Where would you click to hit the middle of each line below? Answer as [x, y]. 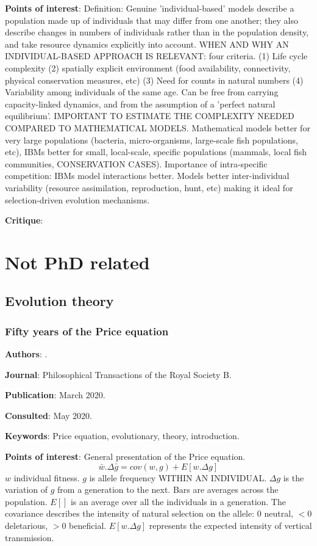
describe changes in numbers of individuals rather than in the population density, [157, 32]
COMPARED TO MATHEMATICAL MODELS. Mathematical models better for [158, 127]
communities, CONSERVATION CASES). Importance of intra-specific [136, 163]
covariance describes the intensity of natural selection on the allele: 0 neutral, [149, 513]
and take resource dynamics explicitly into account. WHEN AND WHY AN [147, 44]
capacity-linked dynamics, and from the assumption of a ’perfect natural [140, 104]
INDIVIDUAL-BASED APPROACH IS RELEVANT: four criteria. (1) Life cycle [156, 56]
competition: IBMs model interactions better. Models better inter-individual [147, 176]
